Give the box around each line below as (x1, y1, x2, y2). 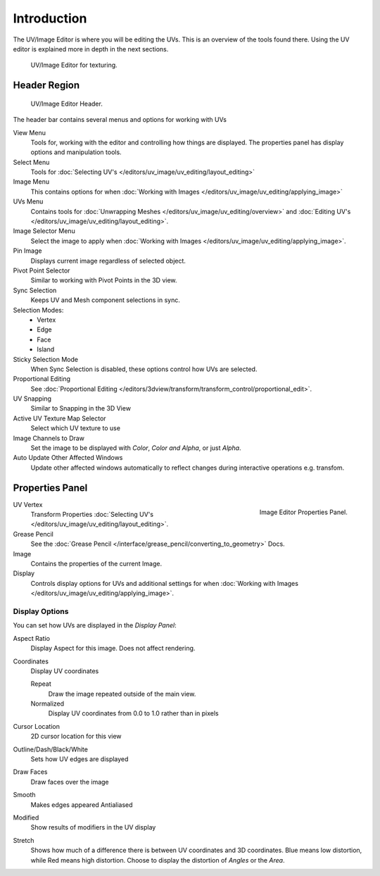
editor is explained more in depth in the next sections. (13, 44, 169, 53)
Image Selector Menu (13, 227, 75, 235)
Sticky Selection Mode (13, 355, 79, 363)
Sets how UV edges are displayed (30, 755, 129, 763)
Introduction (13, 11, 87, 26)
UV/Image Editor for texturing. (30, 61, 118, 70)
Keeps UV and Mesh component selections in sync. (30, 296, 181, 304)
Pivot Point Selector (13, 266, 70, 275)
